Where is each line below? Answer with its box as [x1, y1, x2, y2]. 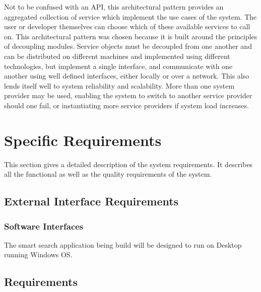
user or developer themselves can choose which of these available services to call [4, 21, 250, 32]
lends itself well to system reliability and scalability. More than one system [4, 80, 235, 91]
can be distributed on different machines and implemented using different [4, 50, 230, 61]
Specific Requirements [4, 129, 162, 150]
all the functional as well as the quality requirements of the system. [4, 169, 212, 179]
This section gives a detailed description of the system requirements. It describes [4, 159, 253, 169]
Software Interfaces [4, 220, 84, 232]
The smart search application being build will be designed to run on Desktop [4, 239, 242, 250]
